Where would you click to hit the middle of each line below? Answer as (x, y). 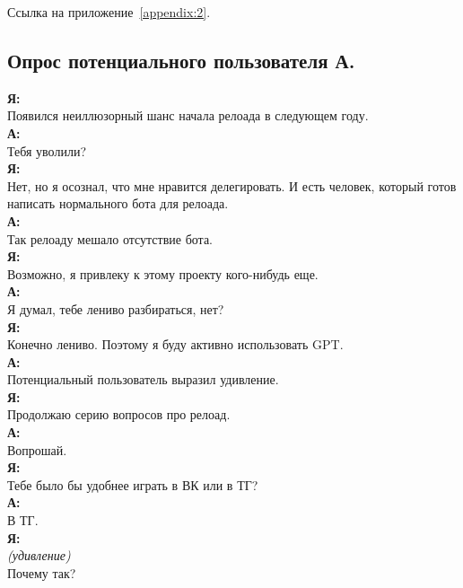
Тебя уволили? (47, 150)
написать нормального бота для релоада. (118, 203)
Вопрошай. (37, 449)
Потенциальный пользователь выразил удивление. (143, 379)
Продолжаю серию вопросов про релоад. (119, 414)
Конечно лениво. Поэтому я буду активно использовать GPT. (175, 344)
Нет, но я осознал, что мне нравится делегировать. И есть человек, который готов (232, 185)
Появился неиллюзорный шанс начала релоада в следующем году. (188, 115)
